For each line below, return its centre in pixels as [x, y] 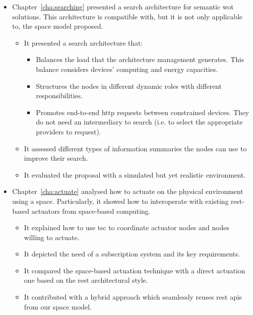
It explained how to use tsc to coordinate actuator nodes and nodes [126, 227]
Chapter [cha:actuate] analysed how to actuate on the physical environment [128, 191]
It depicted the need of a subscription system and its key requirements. [132, 254]
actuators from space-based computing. [91, 211]
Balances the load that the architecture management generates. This [140, 59]
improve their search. [56, 158]
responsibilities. [59, 95]
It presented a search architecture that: [83, 42]
